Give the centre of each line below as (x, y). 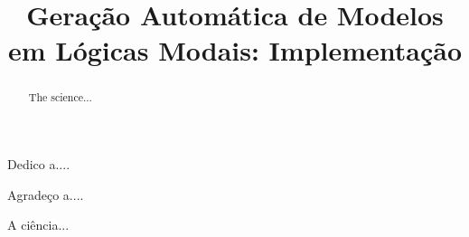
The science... (60, 97)
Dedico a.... (39, 164)
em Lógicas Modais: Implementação (235, 50)
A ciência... (38, 225)
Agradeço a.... (46, 194)
